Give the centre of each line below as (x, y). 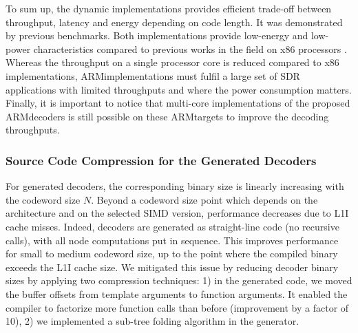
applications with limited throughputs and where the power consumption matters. (179, 89)
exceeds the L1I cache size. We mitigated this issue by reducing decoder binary (172, 267)
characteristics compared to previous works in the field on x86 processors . (190, 49)
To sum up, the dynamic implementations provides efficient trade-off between (169, 8)
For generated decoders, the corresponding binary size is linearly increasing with (175, 186)
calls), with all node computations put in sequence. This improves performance (172, 240)
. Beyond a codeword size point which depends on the (204, 199)
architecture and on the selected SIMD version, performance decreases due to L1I (177, 213)
